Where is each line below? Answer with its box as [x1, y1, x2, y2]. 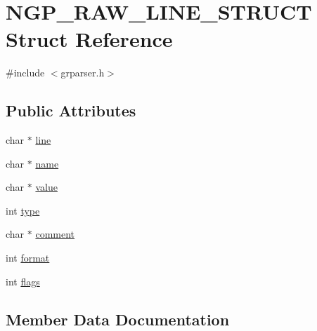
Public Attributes [6, 100, 136, 121]
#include [6, 65, 45, 80]
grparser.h [60, 65, 105, 80]
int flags [6, 273, 40, 288]
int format [6, 250, 50, 265]
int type [6, 203, 40, 217]
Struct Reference [6, 25, 173, 53]
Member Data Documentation [6, 308, 230, 330]
